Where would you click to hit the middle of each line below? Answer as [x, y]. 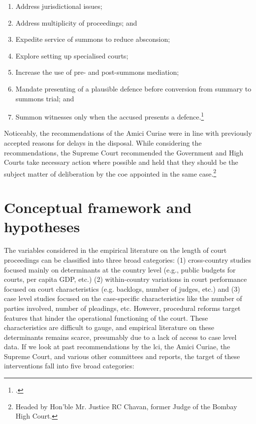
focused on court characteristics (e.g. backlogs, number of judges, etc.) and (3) [122, 288]
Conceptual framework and [98, 207]
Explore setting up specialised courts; [72, 55]
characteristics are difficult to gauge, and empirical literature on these [109, 327]
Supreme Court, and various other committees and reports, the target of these [122, 356]
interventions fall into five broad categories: [69, 366]
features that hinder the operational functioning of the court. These [106, 318]
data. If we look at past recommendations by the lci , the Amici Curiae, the [117, 347]
